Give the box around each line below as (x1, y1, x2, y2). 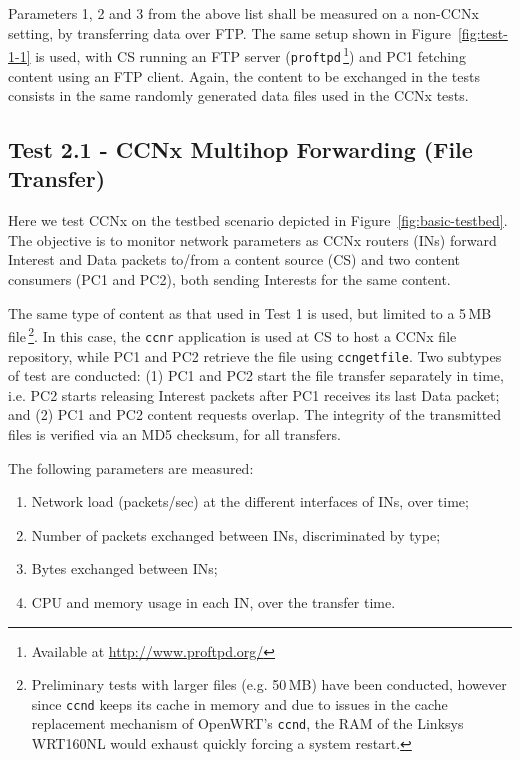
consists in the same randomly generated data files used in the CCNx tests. (8, 85, 469, 106)
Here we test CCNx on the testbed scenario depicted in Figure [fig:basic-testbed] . (8, 210, 508, 231)
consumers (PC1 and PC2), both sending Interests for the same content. (8, 269, 451, 290)
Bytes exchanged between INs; (31, 558, 218, 579)
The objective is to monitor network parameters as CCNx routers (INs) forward (8, 229, 497, 250)
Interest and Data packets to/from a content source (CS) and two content (8, 249, 460, 270)
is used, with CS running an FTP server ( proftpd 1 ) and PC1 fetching (35, 43, 466, 66)
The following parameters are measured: (8, 457, 254, 478)
